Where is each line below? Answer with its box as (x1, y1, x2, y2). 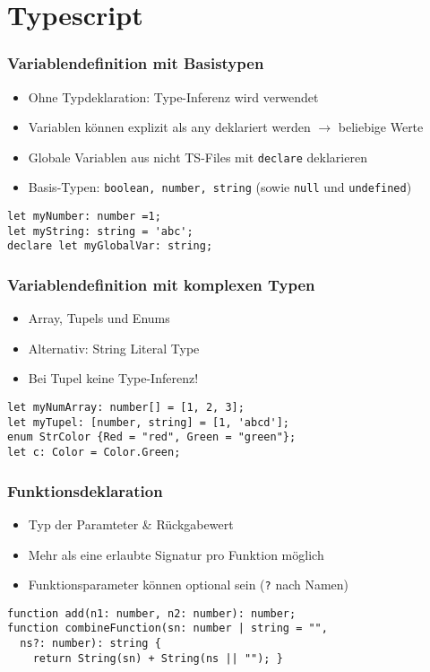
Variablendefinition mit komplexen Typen (7, 273, 315, 295)
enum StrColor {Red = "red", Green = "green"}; (7, 431, 297, 444)
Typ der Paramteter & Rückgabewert (28, 514, 234, 533)
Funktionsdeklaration (7, 479, 163, 502)
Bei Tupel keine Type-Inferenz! (28, 369, 199, 388)
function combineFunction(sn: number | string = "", (7, 622, 328, 635)
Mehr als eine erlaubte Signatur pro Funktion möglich (28, 545, 324, 563)
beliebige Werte (338, 118, 424, 136)
